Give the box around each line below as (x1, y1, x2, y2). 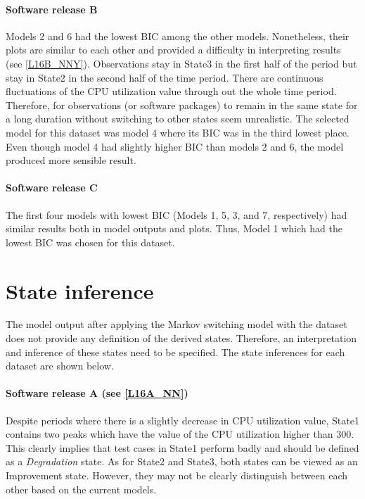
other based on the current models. (6, 481, 157, 496)
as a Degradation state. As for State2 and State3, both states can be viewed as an (6, 454, 358, 469)
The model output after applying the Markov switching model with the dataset (6, 317, 347, 331)
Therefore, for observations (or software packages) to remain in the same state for (6, 97, 358, 112)
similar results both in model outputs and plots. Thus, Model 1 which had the (6, 221, 342, 236)
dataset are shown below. (6, 358, 114, 373)
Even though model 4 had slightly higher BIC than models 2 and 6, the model (6, 139, 344, 153)
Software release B (6, 1, 98, 16)
